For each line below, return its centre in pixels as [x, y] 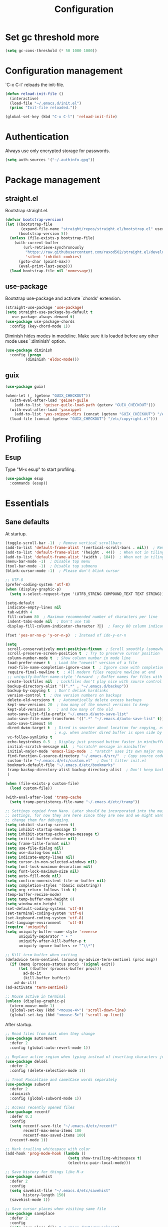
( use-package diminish [29, 350]
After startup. [19, 1025]
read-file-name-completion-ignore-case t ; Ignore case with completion [86, 668]
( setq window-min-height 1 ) [34, 904]
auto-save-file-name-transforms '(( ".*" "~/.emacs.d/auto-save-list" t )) [86, 719]
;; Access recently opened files [40, 1107]
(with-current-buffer [36, 243]
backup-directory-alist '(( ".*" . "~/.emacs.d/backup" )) [68, 686]
